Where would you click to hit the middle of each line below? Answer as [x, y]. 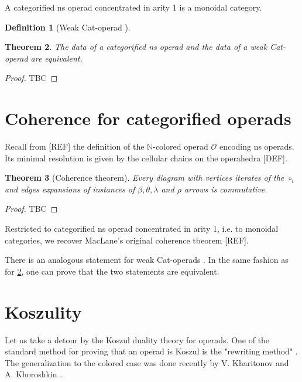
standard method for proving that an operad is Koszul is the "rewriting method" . [151, 351]
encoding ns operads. [257, 146]
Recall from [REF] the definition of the [75, 146]
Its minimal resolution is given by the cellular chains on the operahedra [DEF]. [146, 158]
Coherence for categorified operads [148, 118]
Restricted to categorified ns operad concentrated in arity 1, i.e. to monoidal [142, 229]
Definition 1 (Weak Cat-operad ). [68, 27]
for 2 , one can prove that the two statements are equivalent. [112, 271]
